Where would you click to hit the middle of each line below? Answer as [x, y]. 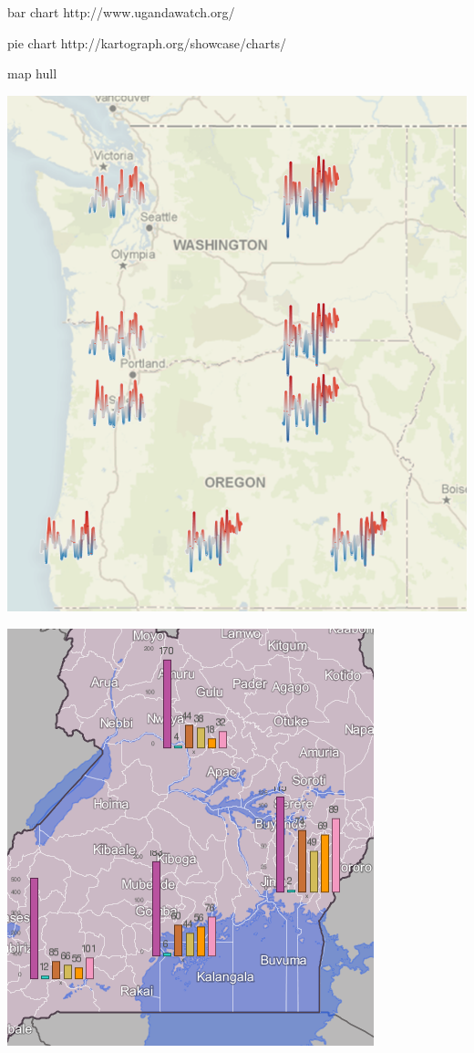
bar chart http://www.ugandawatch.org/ [121, 12]
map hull [32, 73]
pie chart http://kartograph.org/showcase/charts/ [147, 42]
